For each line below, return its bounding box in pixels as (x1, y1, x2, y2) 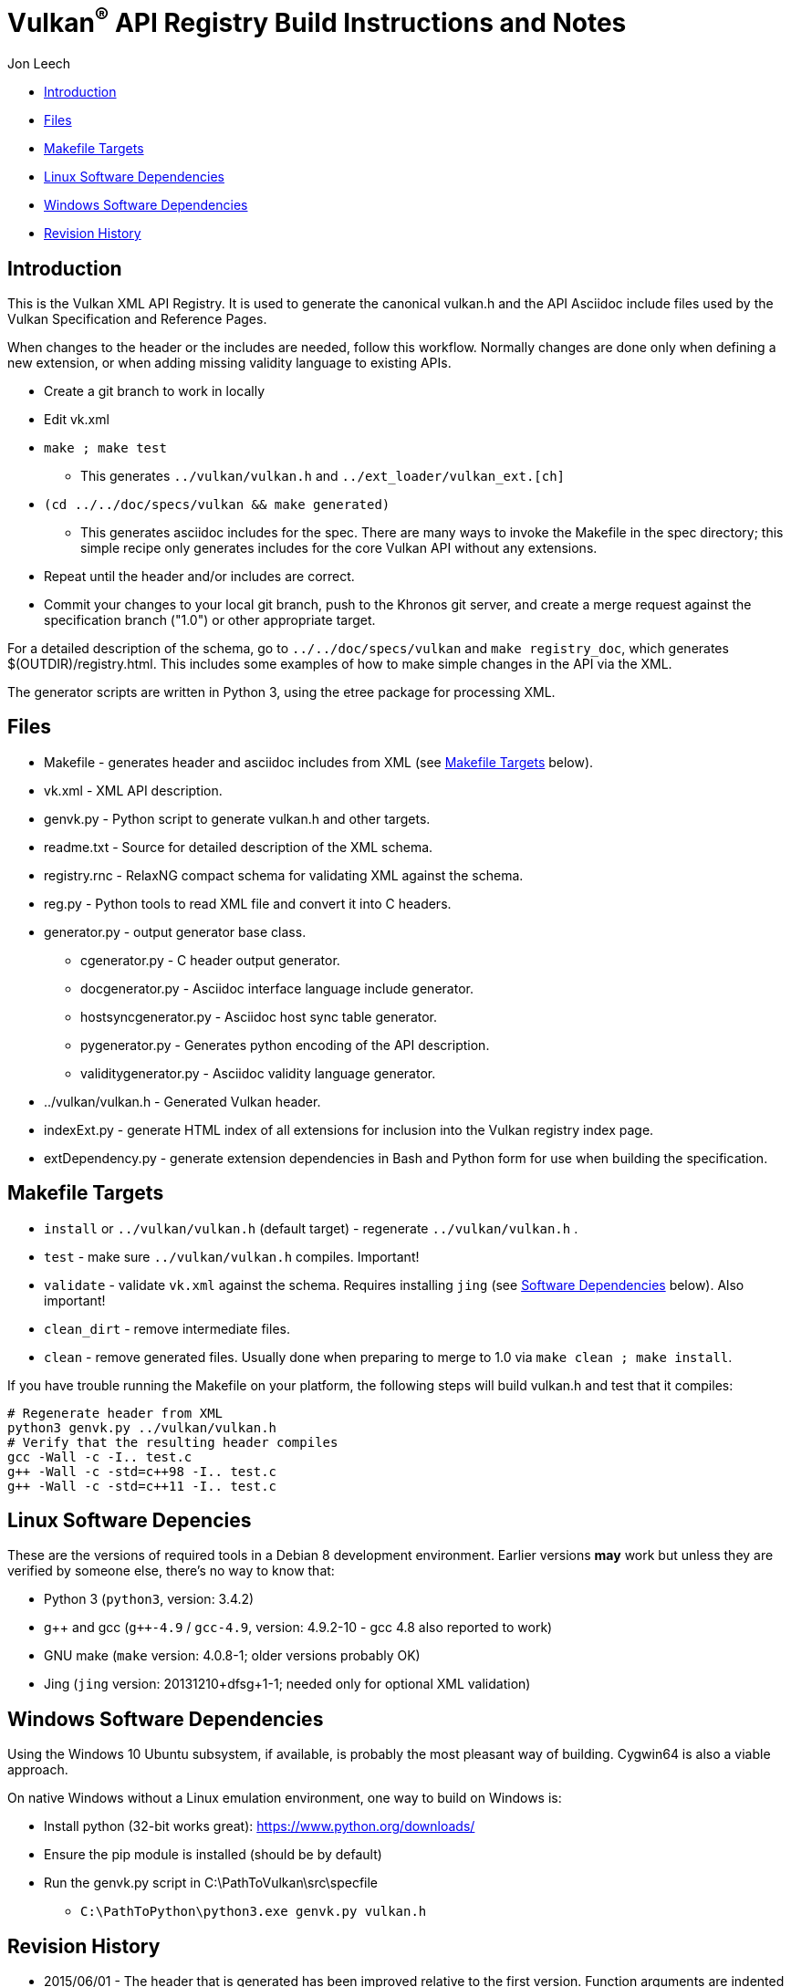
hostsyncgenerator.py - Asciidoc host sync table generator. (80, 1008, 438, 1025)
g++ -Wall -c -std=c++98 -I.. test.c (7, 1463, 277, 1479)
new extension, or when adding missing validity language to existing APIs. (7, 354, 452, 370)
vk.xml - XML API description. (44, 782, 223, 798)
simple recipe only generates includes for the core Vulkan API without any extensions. (80, 539, 598, 556)
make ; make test (44, 440, 167, 455)
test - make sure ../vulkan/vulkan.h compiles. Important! (44, 1248, 420, 1264)
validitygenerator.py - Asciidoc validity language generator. (80, 1065, 436, 1081)
